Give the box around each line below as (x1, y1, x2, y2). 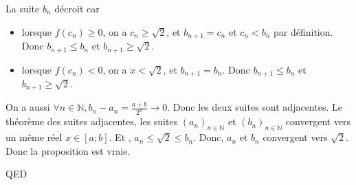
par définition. (274, 24, 333, 39)
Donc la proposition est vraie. (5, 143, 131, 157)
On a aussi (5, 100, 50, 114)
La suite (5, 1, 40, 15)
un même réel (5, 130, 63, 144)
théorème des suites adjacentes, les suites (5, 114, 178, 129)
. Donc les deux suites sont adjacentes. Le (167, 100, 342, 114)
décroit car (54, 1, 100, 15)
